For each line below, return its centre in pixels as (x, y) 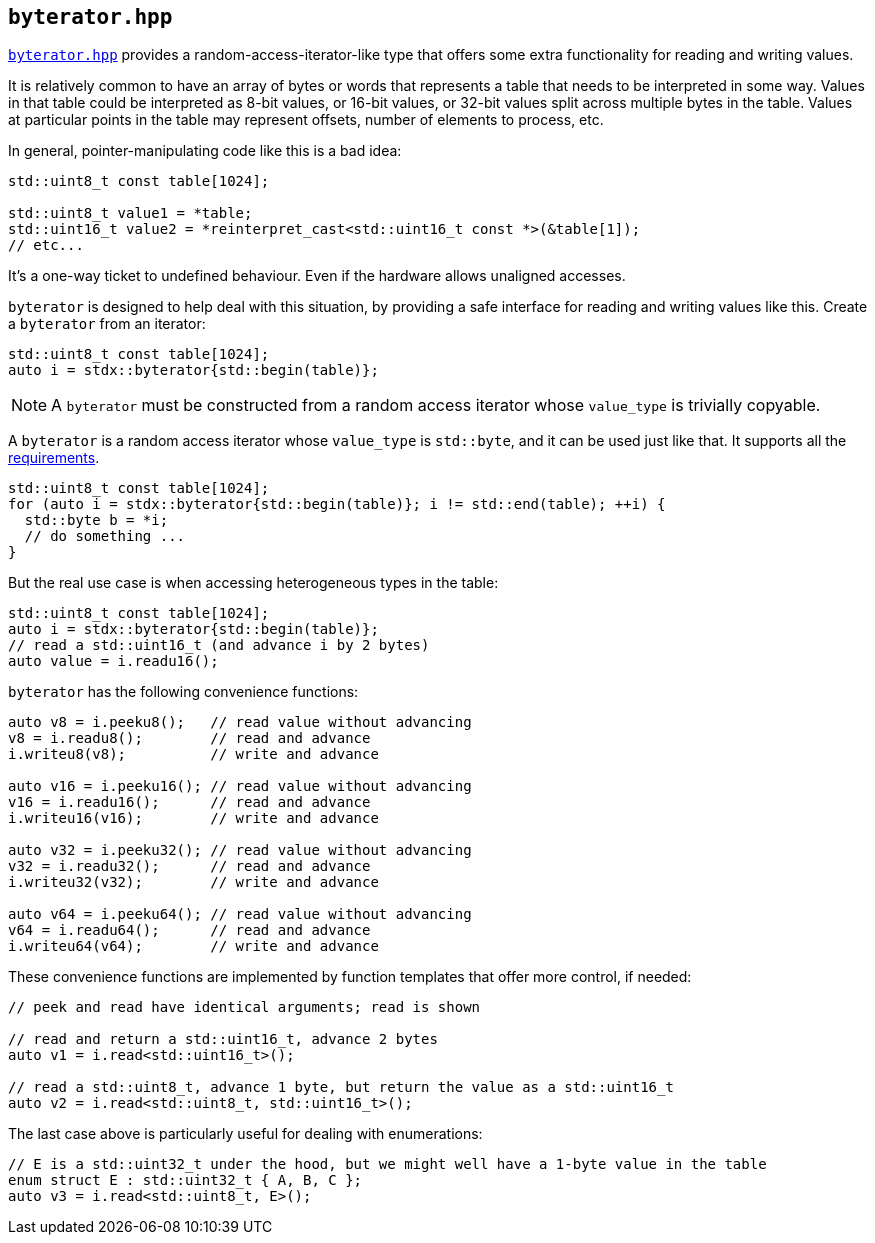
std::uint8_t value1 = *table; (130, 213)
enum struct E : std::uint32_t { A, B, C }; (185, 1180)
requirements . (54, 458)
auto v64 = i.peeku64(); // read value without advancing (240, 914)
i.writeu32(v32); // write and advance (193, 882)
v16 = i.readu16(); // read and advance (189, 802)
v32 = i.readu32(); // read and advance (189, 866)
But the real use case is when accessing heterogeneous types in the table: (253, 583)
